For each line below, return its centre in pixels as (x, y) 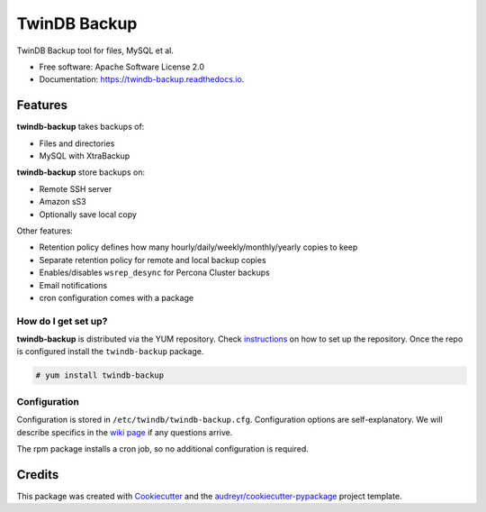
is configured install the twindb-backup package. (110, 352)
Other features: (45, 231)
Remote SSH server (76, 188)
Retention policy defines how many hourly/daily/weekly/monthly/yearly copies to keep (198, 247)
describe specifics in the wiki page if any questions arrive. (125, 432)
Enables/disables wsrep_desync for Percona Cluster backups (154, 273)
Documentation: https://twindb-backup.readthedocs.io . (142, 79)
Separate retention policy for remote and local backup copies (153, 260)
